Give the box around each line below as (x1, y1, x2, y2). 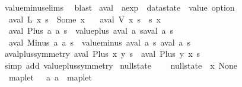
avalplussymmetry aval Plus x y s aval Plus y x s (4, 47, 200, 60)
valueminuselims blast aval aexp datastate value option (4, 1, 235, 13)
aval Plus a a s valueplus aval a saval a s (8, 24, 174, 37)
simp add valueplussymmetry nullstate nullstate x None (4, 59, 238, 71)
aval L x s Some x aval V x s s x (8, 12, 161, 25)
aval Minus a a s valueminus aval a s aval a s (8, 36, 191, 48)
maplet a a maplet (8, 70, 92, 83)
